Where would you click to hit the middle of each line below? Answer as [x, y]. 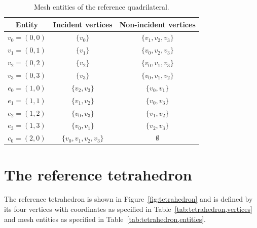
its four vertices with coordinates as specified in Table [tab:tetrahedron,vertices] [128, 209]
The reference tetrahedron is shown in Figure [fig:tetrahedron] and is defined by [128, 199]
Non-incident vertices [157, 24]
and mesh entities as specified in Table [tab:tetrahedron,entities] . [105, 219]
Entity [27, 24]
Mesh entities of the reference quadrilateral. [102, 7]
